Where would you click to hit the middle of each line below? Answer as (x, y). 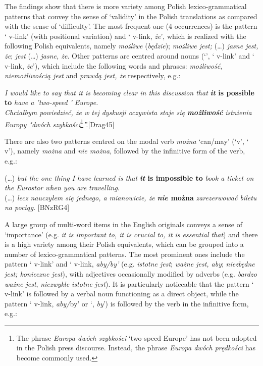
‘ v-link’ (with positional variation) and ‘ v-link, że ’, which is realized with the (125, 36)
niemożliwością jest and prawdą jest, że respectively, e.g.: (93, 75)
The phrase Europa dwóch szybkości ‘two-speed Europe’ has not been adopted (137, 337)
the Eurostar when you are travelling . (62, 188)
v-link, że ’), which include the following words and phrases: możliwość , (114, 65)
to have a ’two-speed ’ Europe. (51, 102)
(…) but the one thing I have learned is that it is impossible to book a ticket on (129, 177)
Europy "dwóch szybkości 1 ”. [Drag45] (60, 123)
